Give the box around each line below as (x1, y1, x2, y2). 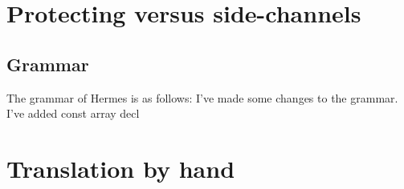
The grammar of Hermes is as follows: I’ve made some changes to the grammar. (6, 89, 398, 106)
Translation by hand (6, 151, 235, 184)
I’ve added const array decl (6, 105, 140, 122)
